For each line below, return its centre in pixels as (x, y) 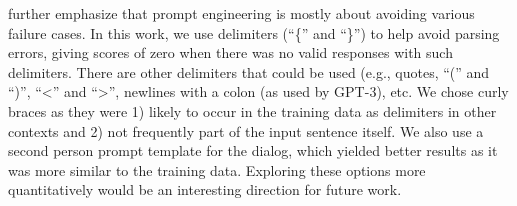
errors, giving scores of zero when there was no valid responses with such (230, 52)
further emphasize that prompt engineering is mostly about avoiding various (241, 13)
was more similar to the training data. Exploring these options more (217, 169)
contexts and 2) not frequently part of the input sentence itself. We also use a (246, 130)
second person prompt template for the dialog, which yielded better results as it (253, 150)
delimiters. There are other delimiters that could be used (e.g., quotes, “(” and (249, 71)
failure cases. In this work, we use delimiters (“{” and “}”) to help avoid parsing (254, 32)
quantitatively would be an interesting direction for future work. (205, 189)
